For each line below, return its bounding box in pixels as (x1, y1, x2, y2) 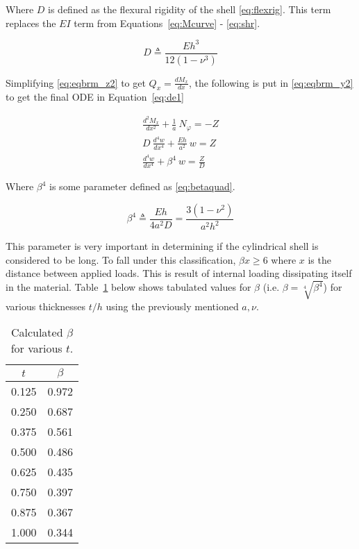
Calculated (10, 324, 63, 341)
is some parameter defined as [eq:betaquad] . (49, 179, 235, 194)
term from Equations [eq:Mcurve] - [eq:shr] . (74, 15, 260, 30)
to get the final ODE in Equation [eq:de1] (6, 90, 184, 104)
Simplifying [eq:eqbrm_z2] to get (6, 75, 146, 90)
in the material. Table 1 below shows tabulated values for (6, 280, 251, 294)
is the (308, 252, 331, 267)
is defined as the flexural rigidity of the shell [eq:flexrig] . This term (48, 2, 331, 16)
